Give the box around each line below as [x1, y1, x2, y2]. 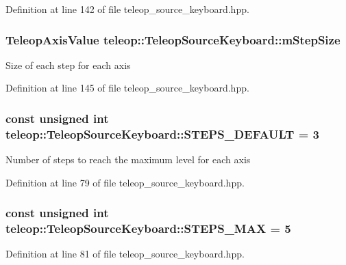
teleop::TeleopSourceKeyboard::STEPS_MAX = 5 [5, 220, 291, 237]
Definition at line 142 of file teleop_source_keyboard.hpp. [5, 2, 249, 16]
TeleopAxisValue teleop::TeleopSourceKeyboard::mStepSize [5, 31, 341, 48]
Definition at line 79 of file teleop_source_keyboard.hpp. [5, 175, 245, 189]
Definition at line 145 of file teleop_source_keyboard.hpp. [5, 81, 249, 95]
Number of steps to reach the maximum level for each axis [5, 152, 251, 167]
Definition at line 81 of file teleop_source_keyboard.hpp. [5, 247, 245, 261]
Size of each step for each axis [5, 57, 131, 72]
